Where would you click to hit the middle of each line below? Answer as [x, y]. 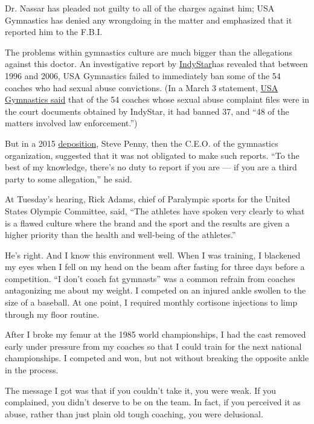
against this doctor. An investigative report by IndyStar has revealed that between [156, 64]
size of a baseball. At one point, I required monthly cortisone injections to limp [151, 302]
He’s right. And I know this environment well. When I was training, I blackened [153, 255]
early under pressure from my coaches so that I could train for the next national [153, 346]
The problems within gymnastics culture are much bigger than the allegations [149, 52]
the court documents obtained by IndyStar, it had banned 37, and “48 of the [147, 111]
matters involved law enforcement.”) [71, 123]
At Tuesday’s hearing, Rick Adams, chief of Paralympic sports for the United [148, 199]
